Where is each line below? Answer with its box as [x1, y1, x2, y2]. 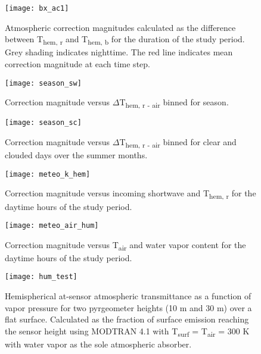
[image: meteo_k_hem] [5, 170, 91, 178]
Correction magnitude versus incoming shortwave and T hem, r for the [5, 187, 256, 201]
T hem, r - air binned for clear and [119, 136, 237, 149]
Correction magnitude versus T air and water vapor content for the [5, 238, 246, 252]
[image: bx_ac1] [5, 4, 69, 12]
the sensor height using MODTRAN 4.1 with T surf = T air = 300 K [5, 324, 250, 339]
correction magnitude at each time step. [5, 57, 150, 70]
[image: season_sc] [5, 118, 82, 127]
